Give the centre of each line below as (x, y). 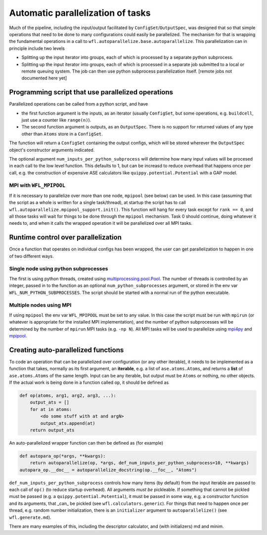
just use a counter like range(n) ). (56, 120)
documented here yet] (44, 78)
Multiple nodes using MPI (40, 305)
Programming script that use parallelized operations (91, 92)
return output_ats (52, 430)
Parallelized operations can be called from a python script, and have (79, 104)
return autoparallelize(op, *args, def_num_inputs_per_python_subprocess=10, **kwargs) (139, 463)
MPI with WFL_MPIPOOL (37, 185)
